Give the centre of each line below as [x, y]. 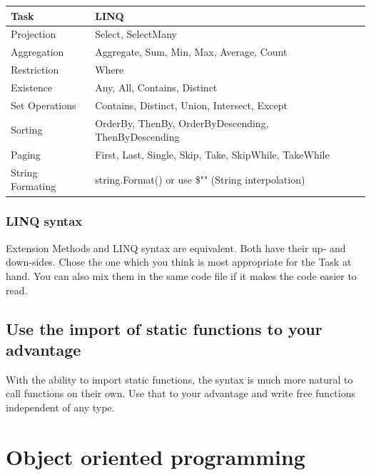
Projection [34, 34]
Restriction [35, 70]
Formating [34, 186]
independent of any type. [60, 407]
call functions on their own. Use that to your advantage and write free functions [181, 393]
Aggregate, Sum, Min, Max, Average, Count [191, 52]
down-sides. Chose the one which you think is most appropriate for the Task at [179, 262]
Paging [26, 154]
